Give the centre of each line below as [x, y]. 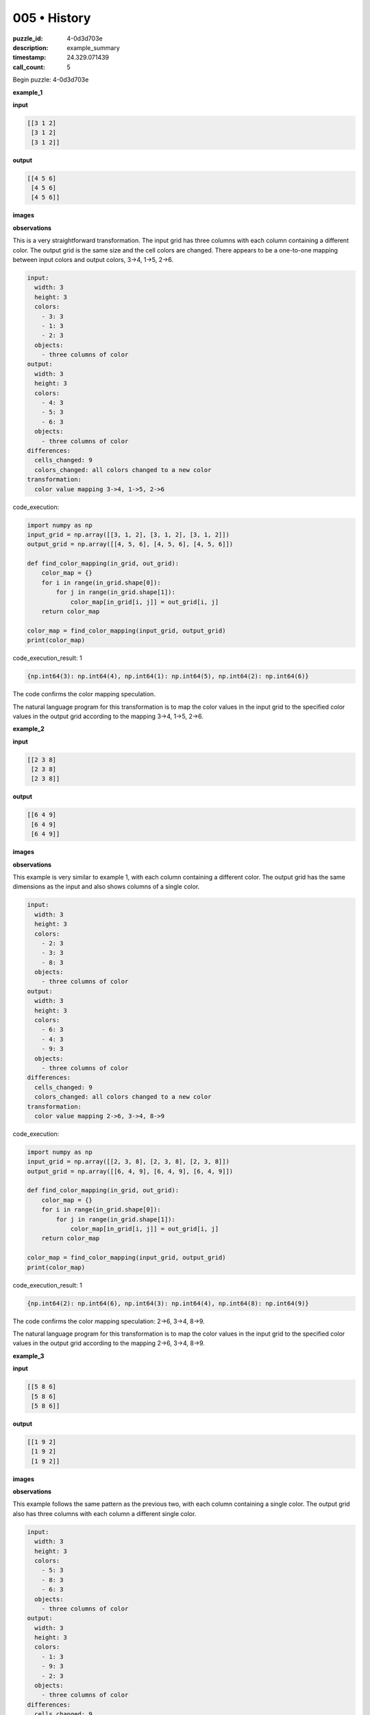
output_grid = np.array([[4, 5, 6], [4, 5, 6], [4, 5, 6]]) [130, 544]
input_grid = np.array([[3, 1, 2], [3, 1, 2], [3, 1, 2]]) [128, 534]
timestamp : [29, 58]
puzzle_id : [28, 38]
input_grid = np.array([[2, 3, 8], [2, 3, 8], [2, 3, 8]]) [128, 1162]
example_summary [93, 47]
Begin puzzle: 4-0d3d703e [51, 80]
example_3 [28, 1356]
